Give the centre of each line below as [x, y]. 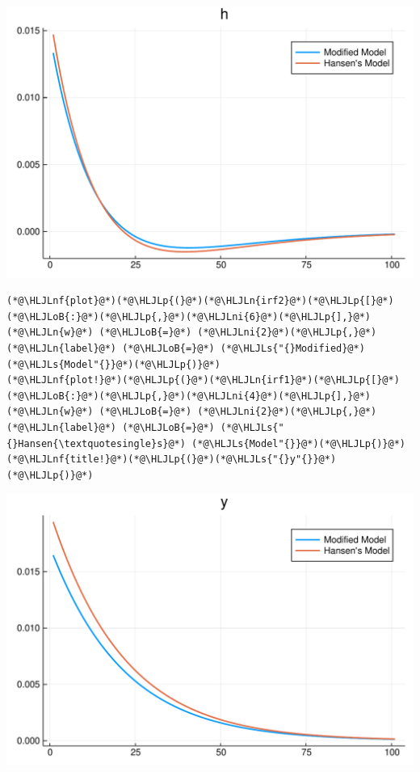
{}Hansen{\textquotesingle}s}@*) [96, 443]
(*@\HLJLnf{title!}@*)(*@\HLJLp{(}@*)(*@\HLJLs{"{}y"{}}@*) [172, 460]
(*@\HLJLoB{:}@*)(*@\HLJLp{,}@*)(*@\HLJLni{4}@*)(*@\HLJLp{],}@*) [189, 396]
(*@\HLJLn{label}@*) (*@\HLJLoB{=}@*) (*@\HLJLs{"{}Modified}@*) [186, 349]
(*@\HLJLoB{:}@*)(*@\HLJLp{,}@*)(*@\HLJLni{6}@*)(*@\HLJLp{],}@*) [189, 316]
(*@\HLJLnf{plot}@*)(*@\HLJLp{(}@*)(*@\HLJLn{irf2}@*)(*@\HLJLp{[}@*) [200, 301]
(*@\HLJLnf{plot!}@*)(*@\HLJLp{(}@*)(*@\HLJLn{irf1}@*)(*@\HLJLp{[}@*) [203, 380]
